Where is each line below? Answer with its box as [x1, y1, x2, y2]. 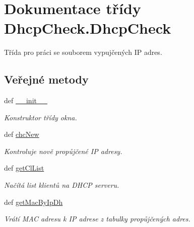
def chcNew [4, 129, 39, 139]
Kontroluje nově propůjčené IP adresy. [4, 145, 122, 156]
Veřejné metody [4, 71, 89, 87]
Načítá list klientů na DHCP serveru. [4, 180, 119, 190]
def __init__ [4, 95, 47, 106]
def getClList [4, 163, 44, 173]
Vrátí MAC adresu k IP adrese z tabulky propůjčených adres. [4, 213, 190, 224]
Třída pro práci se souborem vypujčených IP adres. [4, 47, 162, 57]
